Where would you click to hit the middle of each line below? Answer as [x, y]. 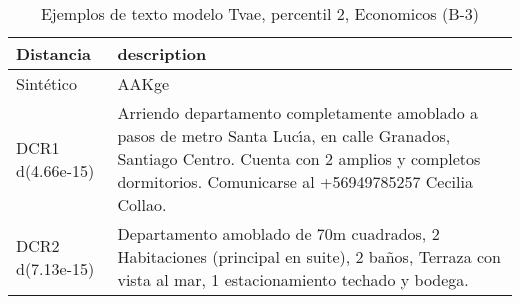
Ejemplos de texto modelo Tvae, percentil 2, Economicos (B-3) [260, 13]
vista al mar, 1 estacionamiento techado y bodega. [293, 279]
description [162, 53]
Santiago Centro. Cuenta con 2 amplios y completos [299, 158]
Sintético [46, 83]
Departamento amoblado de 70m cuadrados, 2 [278, 233]
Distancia [54, 53]
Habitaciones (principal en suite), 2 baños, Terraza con [309, 256]
